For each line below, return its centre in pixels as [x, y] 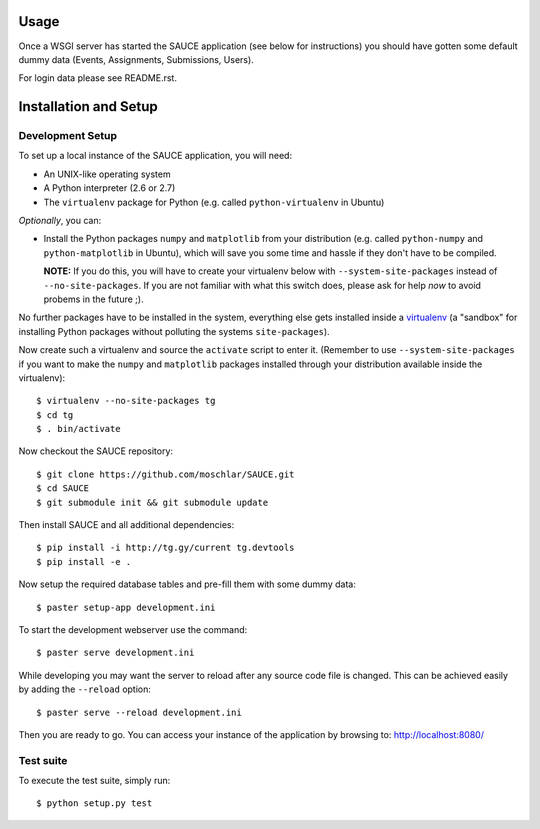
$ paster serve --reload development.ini [139, 712]
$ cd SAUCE [63, 488]
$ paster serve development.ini [115, 653]
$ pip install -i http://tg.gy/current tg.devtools [165, 548]
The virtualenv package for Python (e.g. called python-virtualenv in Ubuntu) [214, 202]
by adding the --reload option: [85, 689]
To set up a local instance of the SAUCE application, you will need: [155, 156]
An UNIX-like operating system [107, 174]
